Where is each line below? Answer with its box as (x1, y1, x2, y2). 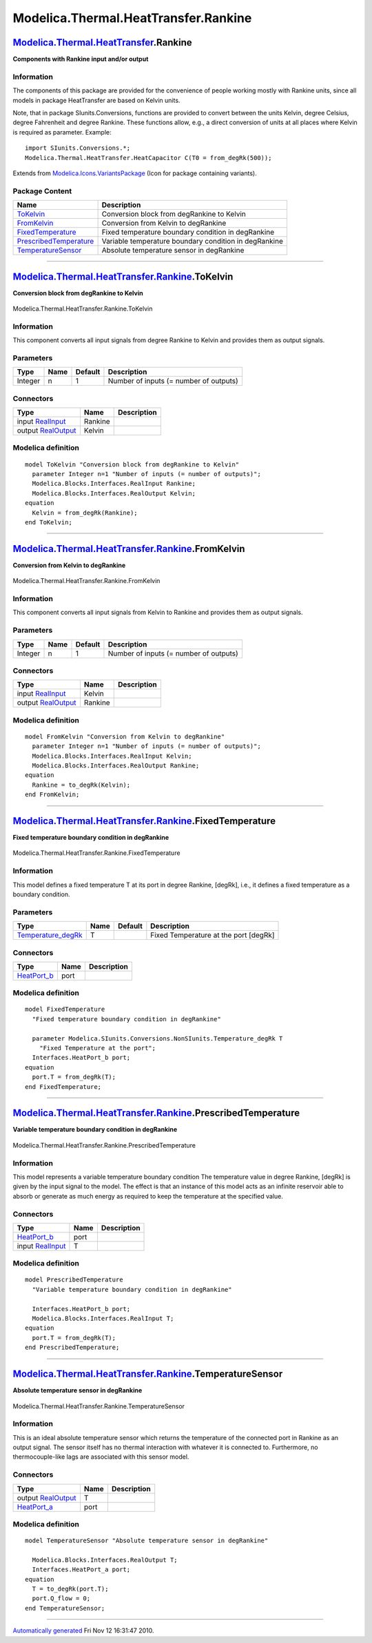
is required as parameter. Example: (12, 128, 112, 136)
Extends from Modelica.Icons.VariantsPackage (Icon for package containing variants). (12, 169, 258, 177)
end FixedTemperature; (25, 1083, 102, 1090)
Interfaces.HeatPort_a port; (32, 1566, 131, 1573)
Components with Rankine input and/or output (12, 55, 149, 63)
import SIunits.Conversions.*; (25, 144, 131, 152)
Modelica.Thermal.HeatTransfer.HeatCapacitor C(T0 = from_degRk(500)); (25, 154, 272, 161)
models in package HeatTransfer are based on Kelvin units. (12, 96, 180, 104)
